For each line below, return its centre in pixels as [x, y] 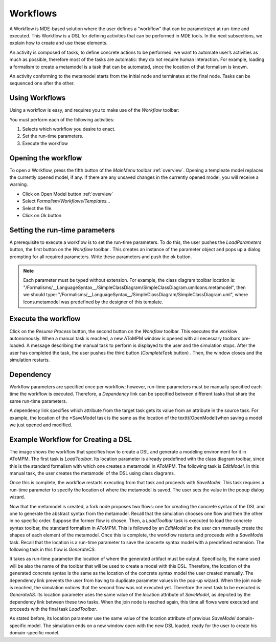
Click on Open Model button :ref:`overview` [68, 194]
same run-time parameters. [38, 401]
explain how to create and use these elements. [59, 43]
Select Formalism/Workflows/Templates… [66, 201]
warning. [19, 184]
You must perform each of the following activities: [62, 119]
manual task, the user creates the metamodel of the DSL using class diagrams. [92, 473]
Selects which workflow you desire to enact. [69, 129]
